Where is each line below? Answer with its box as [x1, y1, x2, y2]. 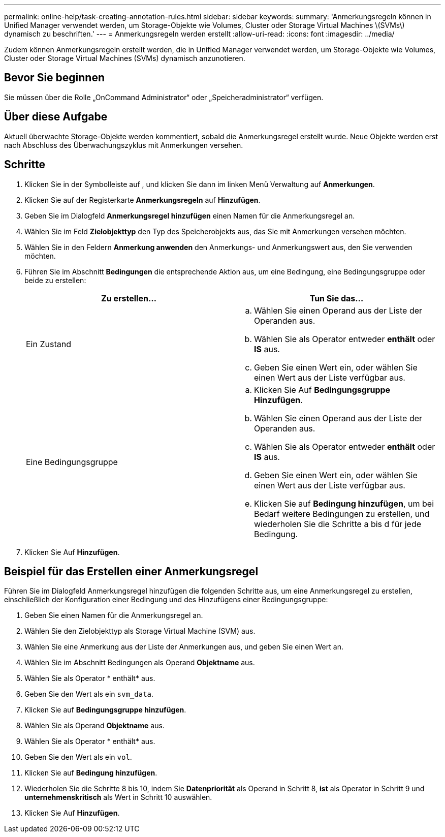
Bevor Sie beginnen [4, 71, 105, 84]
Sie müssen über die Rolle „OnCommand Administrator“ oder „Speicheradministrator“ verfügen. [4, 92, 324, 102]
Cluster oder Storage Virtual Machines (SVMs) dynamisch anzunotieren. [4, 54, 245, 63]
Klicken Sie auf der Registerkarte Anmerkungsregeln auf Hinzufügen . [24, 195, 261, 204]
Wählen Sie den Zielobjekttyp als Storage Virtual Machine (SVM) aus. [24, 627, 256, 636]
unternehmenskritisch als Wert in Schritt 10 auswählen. [24, 793, 212, 802]
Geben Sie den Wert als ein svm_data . [24, 690, 154, 699]
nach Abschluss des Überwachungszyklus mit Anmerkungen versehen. [4, 140, 243, 149]
